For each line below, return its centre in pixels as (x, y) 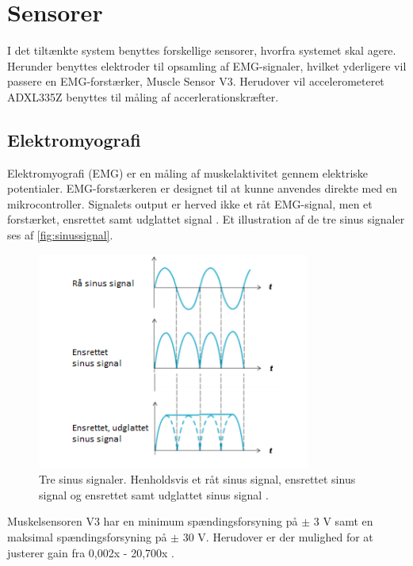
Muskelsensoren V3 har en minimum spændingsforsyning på (153, 521)
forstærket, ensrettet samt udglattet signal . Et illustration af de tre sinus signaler (206, 219)
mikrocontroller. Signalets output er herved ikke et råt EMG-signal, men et (190, 203)
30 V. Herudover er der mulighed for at (278, 537)
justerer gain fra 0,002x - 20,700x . (91, 552)
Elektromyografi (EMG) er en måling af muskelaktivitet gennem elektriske (188, 172)
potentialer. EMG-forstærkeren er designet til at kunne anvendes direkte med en (202, 188)
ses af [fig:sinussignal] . (60, 235)
